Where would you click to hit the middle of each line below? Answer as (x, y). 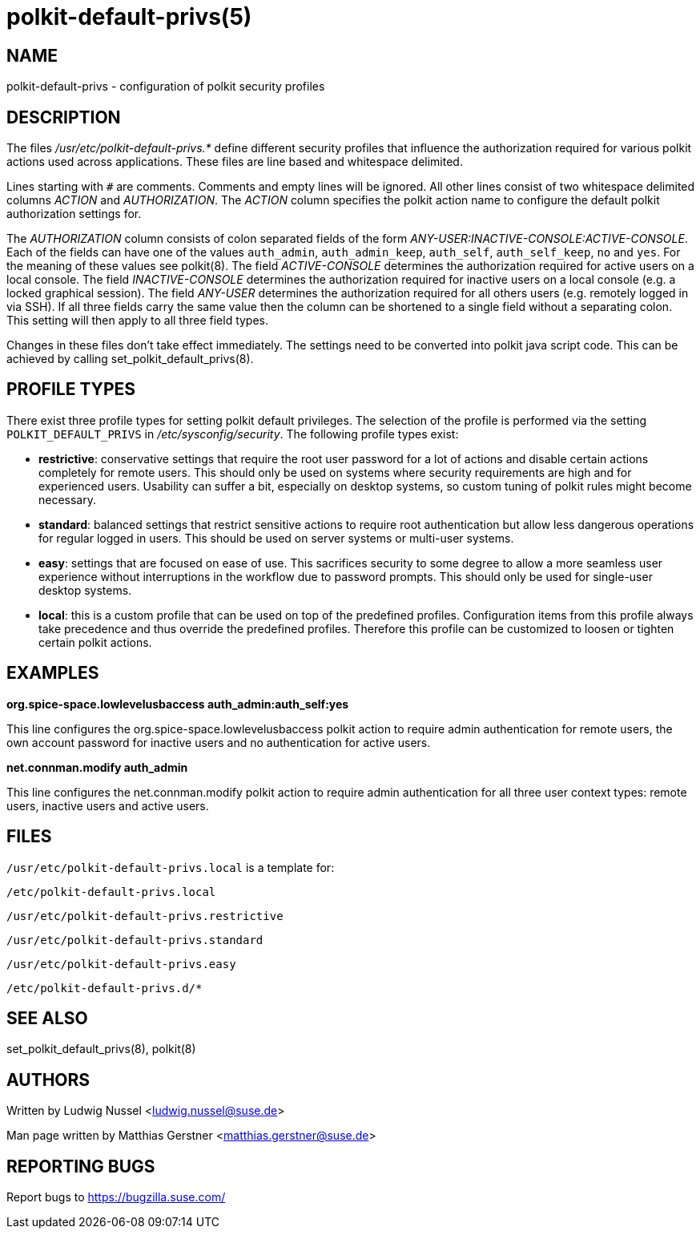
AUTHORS (48, 1080)
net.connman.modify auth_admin (97, 767)
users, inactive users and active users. (108, 805)
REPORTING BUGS (81, 1166)
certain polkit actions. (95, 642)
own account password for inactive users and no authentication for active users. (219, 742)
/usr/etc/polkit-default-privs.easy (121, 964)
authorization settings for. (74, 214)
